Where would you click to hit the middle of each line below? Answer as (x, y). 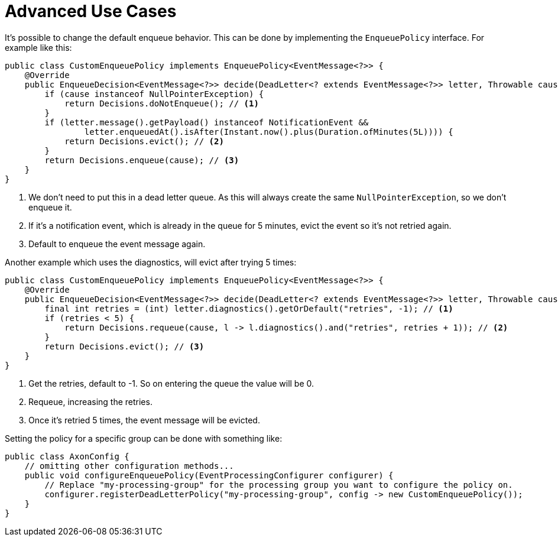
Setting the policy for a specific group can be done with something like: (144, 438)
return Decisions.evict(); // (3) (124, 346)
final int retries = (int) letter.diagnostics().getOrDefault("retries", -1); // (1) (249, 308)
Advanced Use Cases (91, 11)
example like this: (38, 47)
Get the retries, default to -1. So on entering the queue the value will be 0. (171, 383)
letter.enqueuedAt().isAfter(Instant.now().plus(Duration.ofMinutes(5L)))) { (269, 132)
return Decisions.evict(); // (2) (144, 141)
